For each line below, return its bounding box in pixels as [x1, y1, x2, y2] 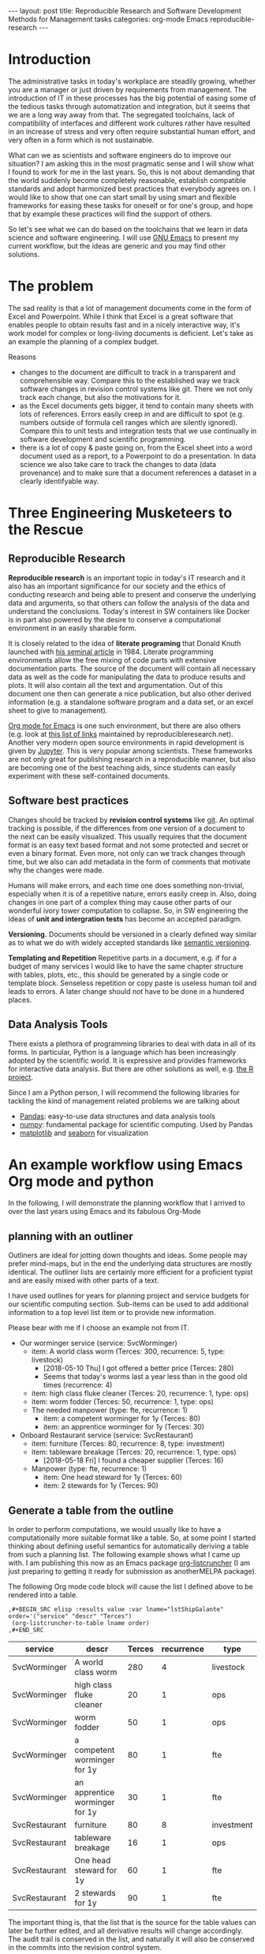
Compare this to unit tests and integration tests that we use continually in [19, 426, 257, 435]
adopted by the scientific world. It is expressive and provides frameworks [8, 1055, 247, 1065]
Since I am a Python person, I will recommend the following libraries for [8, 1087, 241, 1097]
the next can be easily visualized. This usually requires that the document [8, 831, 247, 841]
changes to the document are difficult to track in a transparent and [19, 367, 237, 376]
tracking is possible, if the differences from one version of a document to [8, 823, 246, 833]
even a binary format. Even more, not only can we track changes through [8, 848, 246, 857]
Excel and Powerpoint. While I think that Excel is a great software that [8, 312, 234, 321]
